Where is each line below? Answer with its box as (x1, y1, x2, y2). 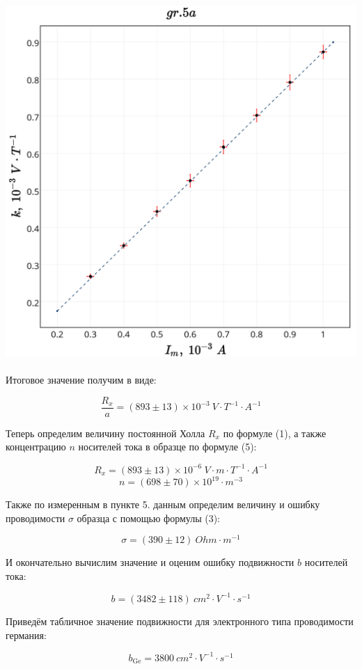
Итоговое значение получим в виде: (6, 372, 157, 387)
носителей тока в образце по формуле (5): (78, 439, 257, 454)
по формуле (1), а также (223, 425, 326, 440)
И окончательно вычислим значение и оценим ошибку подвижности (6, 555, 294, 569)
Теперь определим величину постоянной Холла (6, 425, 205, 440)
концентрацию (6, 439, 66, 454)
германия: (6, 627, 47, 642)
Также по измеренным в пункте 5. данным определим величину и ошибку (6, 497, 320, 512)
